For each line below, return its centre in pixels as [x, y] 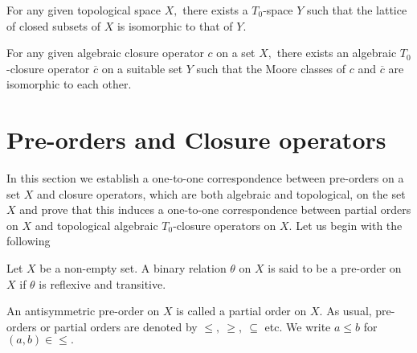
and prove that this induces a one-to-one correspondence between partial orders [215, 209]
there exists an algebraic [337, 53]
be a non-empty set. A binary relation [133, 268]
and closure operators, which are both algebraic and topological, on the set [221, 193]
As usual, [349, 311]
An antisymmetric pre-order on [83, 311]
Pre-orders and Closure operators [196, 140]
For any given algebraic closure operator [105, 53]
